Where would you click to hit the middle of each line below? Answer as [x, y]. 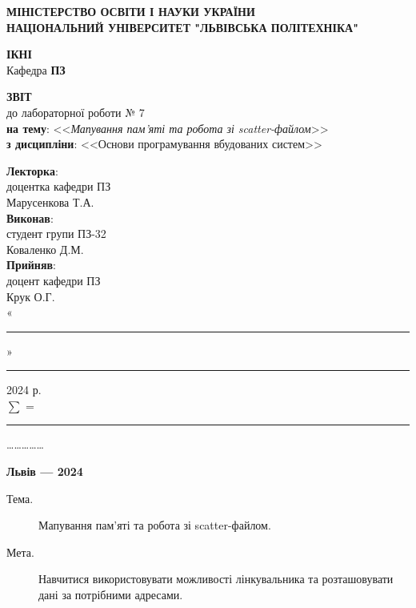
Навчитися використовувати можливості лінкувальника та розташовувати [216, 579]
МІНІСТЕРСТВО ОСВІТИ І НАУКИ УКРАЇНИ [131, 11]
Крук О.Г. [31, 296]
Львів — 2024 [45, 471]
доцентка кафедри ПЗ [59, 186]
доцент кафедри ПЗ [54, 280]
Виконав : [30, 217]
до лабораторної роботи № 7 [76, 112]
